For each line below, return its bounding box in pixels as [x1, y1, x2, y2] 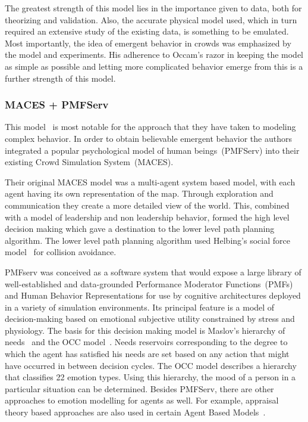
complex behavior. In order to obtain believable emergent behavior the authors [5, 132, 292, 144]
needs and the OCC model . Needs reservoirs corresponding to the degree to [5, 336, 288, 348]
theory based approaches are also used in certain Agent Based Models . [5, 406, 266, 418]
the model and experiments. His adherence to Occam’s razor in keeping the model [5, 48, 304, 61]
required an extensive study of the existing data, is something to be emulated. [5, 25, 289, 38]
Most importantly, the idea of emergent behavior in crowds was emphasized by [5, 36, 291, 49]
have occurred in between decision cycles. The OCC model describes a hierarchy [5, 359, 297, 371]
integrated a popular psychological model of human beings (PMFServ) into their [5, 144, 300, 156]
